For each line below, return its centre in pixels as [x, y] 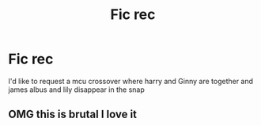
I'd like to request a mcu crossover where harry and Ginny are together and [131, 81]
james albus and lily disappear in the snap [76, 90]
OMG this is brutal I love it [72, 115]
